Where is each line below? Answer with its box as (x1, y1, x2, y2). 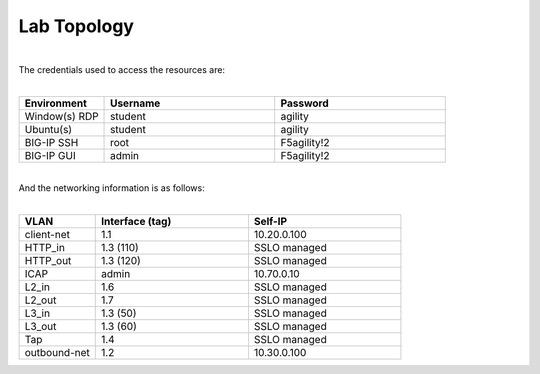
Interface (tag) (100, 214, 172, 228)
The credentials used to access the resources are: (18, 63, 225, 75)
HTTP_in (24, 240, 65, 254)
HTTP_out (24, 253, 72, 267)
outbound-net (24, 345, 90, 359)
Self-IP (253, 214, 288, 228)
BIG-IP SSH (24, 135, 79, 149)
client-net (24, 227, 70, 241)
